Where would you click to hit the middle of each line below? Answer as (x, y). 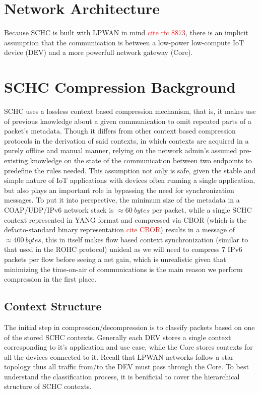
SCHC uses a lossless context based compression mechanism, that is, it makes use (130, 111)
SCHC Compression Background (120, 87)
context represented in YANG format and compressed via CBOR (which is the (125, 219)
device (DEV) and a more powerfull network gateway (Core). (99, 52)
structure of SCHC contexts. (48, 386)
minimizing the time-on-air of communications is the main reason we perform (123, 269)
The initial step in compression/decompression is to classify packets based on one (129, 327)
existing (16, 160)
